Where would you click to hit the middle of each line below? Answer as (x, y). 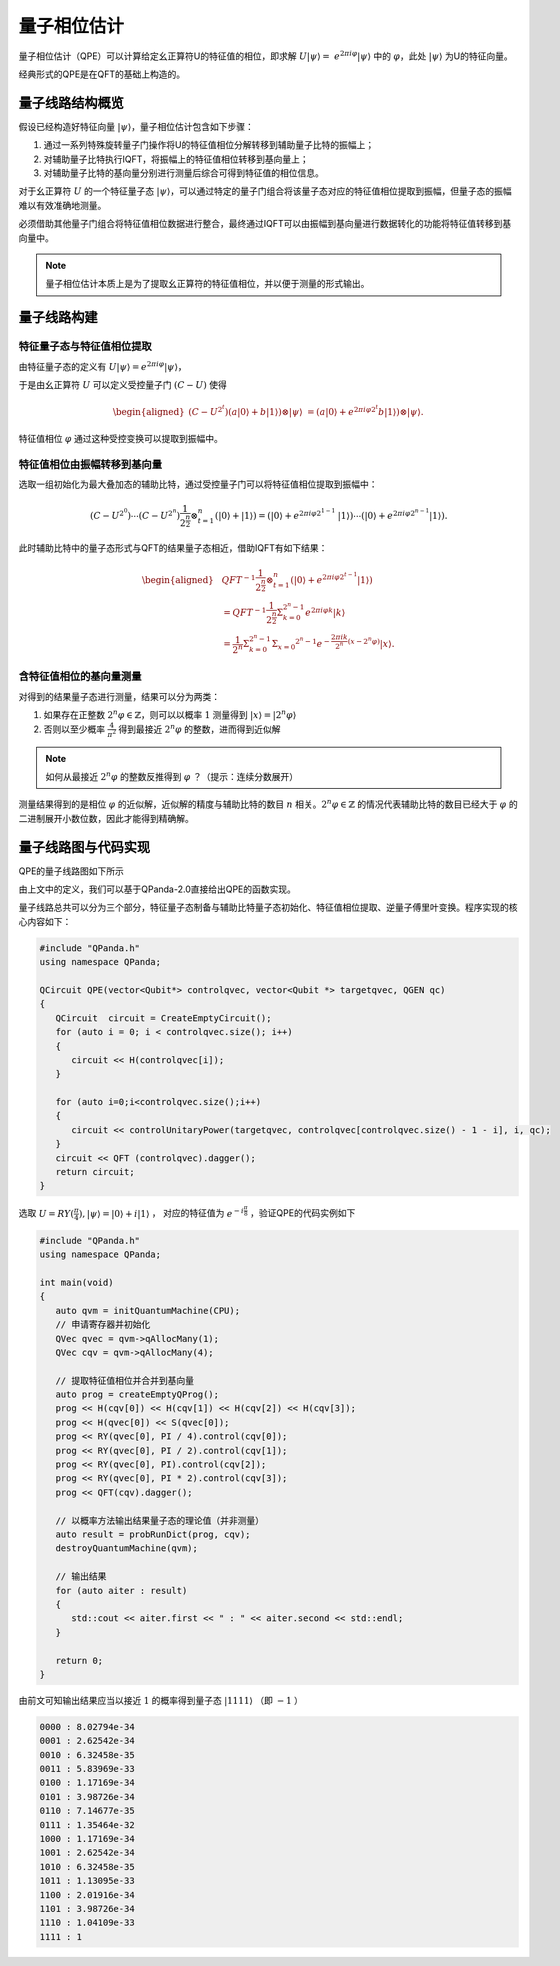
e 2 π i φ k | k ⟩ (325, 612)
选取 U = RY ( (46, 1213)
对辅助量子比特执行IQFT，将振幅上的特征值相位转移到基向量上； (176, 159)
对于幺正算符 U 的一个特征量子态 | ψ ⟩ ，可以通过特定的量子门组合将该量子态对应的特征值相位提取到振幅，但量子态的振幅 (265, 191)
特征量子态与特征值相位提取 (85, 347)
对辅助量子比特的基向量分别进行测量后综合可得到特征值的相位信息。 (183, 173)
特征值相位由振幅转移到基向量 (90, 464)
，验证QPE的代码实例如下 (303, 1213)
